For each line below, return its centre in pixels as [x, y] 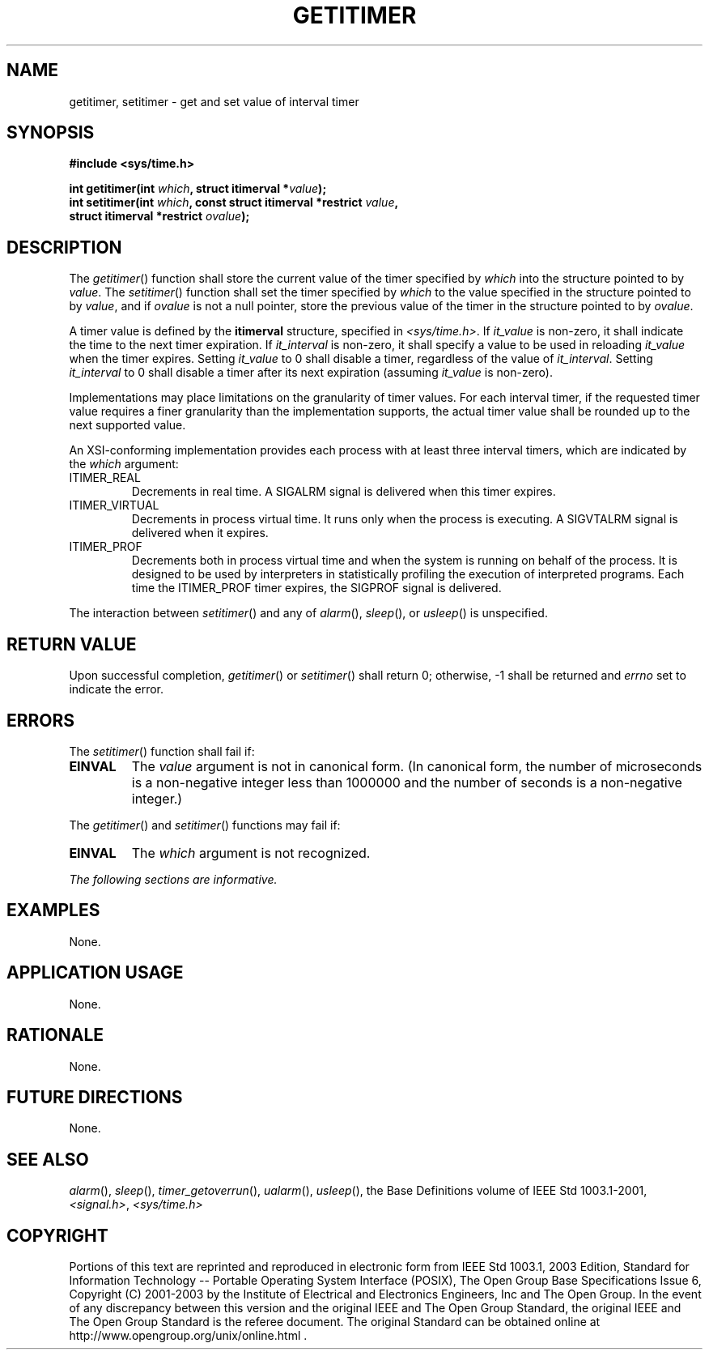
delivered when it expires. [200, 533]
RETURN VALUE [72, 644]
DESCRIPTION [64, 247]
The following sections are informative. [173, 879]
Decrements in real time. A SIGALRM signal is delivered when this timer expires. [344, 492]
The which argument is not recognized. [251, 853]
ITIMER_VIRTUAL [114, 505]
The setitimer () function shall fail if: [162, 751]
